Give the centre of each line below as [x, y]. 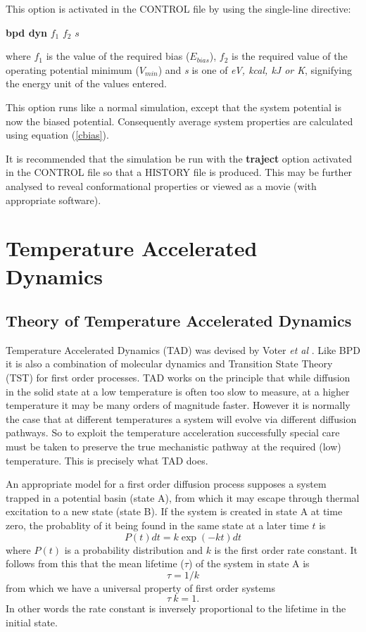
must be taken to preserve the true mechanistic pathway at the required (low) [173, 447]
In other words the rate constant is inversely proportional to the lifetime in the [176, 608]
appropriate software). [53, 200]
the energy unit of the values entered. [86, 83]
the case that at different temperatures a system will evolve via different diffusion [181, 418]
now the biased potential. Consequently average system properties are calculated [179, 121]
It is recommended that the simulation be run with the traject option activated [179, 158]
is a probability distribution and [133, 549]
